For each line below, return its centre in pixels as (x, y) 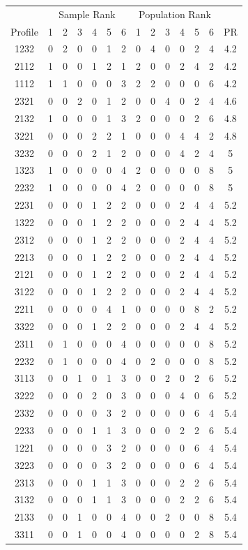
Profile (24, 31)
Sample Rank (87, 14)
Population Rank (175, 14)
